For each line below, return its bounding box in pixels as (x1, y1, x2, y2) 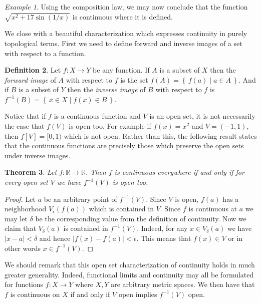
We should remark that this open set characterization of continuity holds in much (5, 259, 255, 270)
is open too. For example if (69, 121, 151, 131)
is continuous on (10, 288, 60, 299)
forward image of (5, 74, 56, 85)
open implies (118, 288, 157, 299)
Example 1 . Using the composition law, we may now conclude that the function (5, 2, 248, 12)
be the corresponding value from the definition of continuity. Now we (35, 213, 246, 223)
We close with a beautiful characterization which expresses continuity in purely (5, 28, 247, 39)
